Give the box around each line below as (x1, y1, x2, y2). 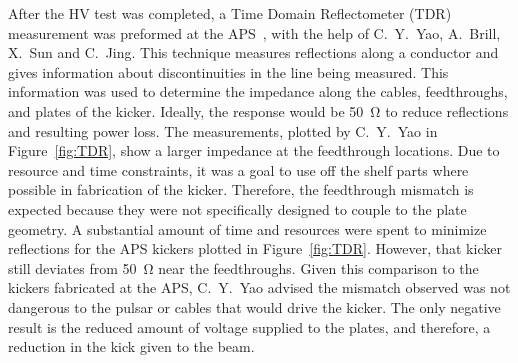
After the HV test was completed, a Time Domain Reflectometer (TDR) (8, 3, 452, 23)
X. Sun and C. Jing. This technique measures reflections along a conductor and (8, 42, 499, 63)
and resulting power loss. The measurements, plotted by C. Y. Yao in (8, 120, 438, 141)
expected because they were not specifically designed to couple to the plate (8, 198, 467, 219)
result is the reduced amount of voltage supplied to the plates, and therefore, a (8, 316, 491, 337)
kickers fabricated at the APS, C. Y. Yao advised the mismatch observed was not (8, 277, 511, 298)
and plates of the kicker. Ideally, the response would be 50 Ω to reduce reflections (8, 100, 509, 121)
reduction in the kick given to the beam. (8, 336, 255, 357)
